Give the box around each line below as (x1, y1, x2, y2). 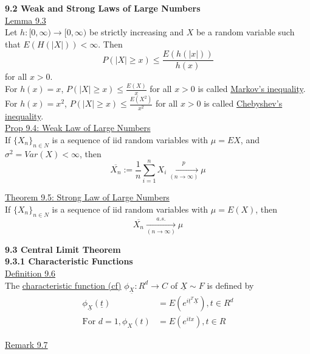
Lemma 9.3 (5, 13, 46, 26)
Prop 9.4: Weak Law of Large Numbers (5, 121, 151, 134)
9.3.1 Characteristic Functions (5, 255, 133, 267)
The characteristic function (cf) (5, 278, 122, 291)
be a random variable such (196, 26, 295, 38)
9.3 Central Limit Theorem (5, 242, 121, 255)
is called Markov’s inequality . (198, 82, 306, 95)
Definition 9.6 (5, 267, 56, 280)
